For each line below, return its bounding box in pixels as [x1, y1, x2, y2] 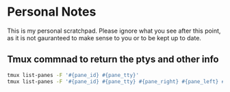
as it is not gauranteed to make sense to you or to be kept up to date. [7, 33, 202, 42]
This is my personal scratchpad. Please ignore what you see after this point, [7, 27, 221, 35]
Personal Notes [7, 4, 97, 20]
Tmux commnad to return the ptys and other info [7, 54, 219, 65]
